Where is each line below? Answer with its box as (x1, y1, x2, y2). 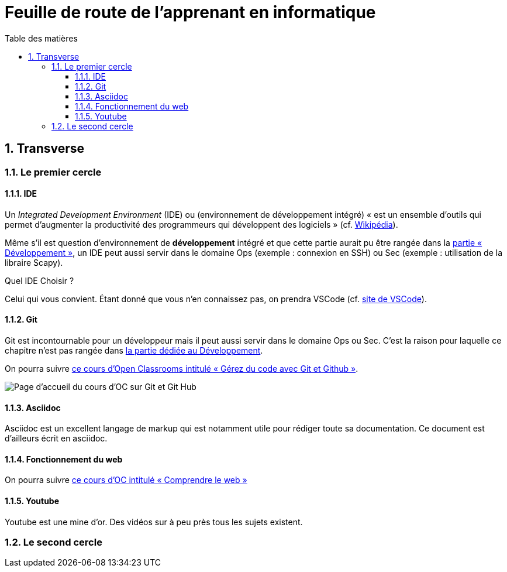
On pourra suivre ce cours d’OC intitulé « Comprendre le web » (5, 475, 247, 485)
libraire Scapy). (5, 257, 63, 268)
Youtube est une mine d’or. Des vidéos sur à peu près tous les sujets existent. (5, 516, 303, 527)
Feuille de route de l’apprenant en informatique (5, 2, 376, 22)
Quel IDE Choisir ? (5, 275, 74, 286)
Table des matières (5, 33, 78, 43)
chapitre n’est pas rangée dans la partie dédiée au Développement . (5, 345, 263, 356)
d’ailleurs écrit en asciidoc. (5, 433, 108, 444)
